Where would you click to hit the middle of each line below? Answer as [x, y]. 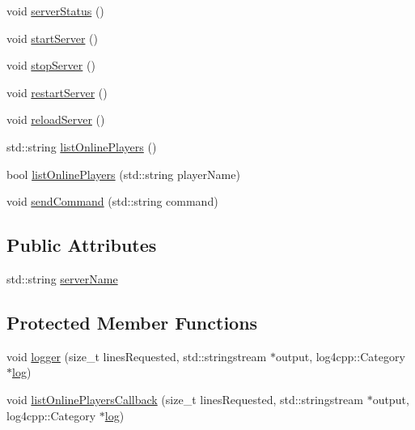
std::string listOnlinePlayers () [82, 146]
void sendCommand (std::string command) [112, 201]
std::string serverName [62, 278]
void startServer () [52, 38]
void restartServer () [57, 92]
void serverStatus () [55, 11]
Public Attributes [82, 245]
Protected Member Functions [132, 322]
